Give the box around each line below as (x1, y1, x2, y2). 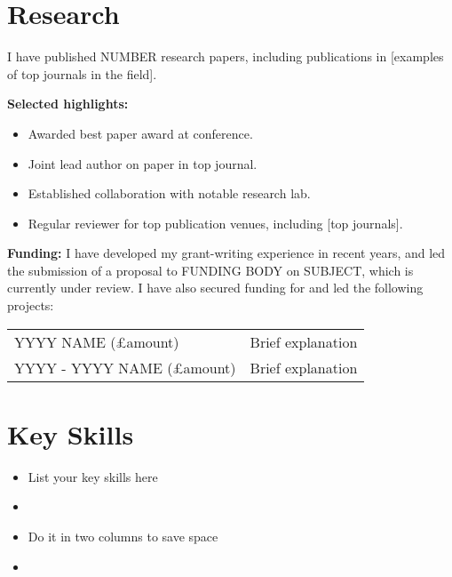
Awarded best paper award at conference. (28, 124, 253, 142)
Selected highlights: (7, 94, 129, 113)
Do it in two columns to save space (28, 526, 218, 545)
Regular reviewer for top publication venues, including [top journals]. (28, 213, 403, 232)
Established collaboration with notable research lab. (28, 184, 311, 203)
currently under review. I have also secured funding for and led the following (7, 278, 424, 297)
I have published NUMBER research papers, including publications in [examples (7, 47, 444, 66)
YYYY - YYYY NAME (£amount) (14, 357, 236, 378)
